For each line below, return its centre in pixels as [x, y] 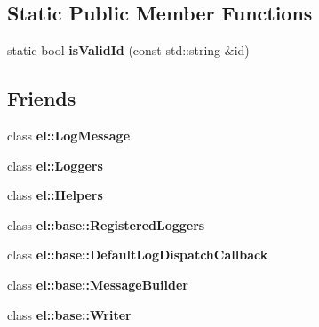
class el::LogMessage [69, 135]
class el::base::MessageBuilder [98, 284]
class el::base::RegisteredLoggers [106, 224]
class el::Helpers [55, 195]
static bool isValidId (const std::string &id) [128, 50]
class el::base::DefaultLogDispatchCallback [138, 255]
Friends [42, 98]
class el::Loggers [55, 165]
